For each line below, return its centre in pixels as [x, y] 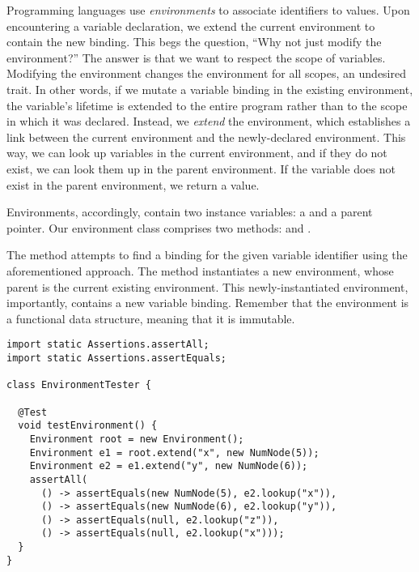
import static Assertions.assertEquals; [117, 358]
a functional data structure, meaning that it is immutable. [151, 318]
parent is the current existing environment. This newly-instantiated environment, [207, 286]
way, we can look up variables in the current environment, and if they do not [197, 153]
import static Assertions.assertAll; [108, 345]
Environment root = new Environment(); [137, 439]
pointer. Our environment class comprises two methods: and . [159, 227]
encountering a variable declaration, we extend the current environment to [191, 26]
